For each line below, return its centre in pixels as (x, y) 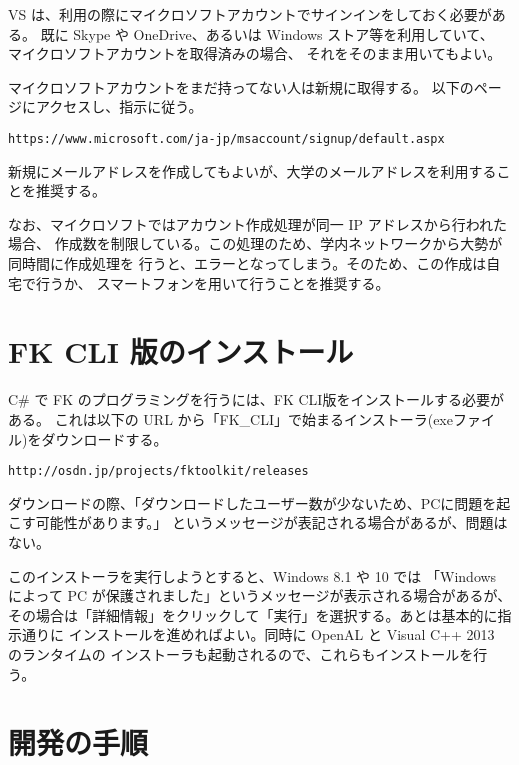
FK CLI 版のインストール (181, 351)
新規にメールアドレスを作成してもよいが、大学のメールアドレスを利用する (252, 170)
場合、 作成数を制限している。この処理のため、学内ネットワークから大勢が (255, 243)
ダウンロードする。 (104, 438)
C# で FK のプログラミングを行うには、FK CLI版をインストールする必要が (256, 399)
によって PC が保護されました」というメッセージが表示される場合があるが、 (260, 595)
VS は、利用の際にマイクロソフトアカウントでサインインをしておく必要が (250, 14)
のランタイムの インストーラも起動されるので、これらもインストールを (241, 653)
